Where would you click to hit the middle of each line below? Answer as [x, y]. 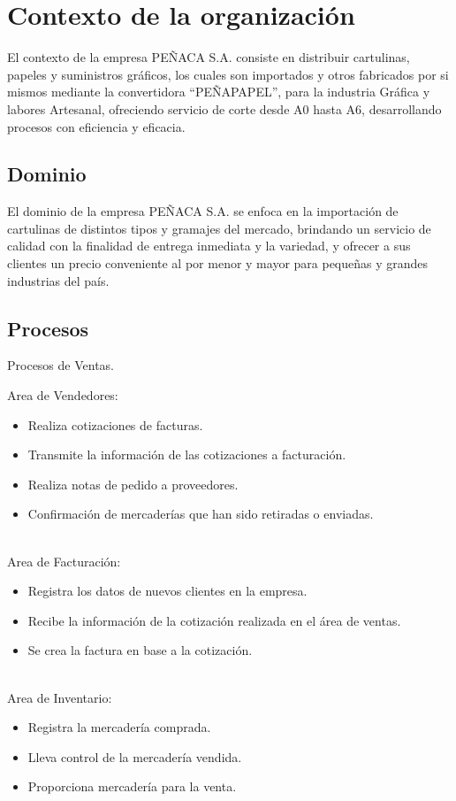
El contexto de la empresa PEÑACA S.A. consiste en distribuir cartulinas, [209, 57]
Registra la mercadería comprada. [119, 727]
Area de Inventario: [60, 697]
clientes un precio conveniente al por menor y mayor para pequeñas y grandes [218, 263]
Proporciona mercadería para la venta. [132, 786]
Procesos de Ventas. [61, 365]
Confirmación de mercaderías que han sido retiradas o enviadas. [201, 514]
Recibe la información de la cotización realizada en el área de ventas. [214, 620]
